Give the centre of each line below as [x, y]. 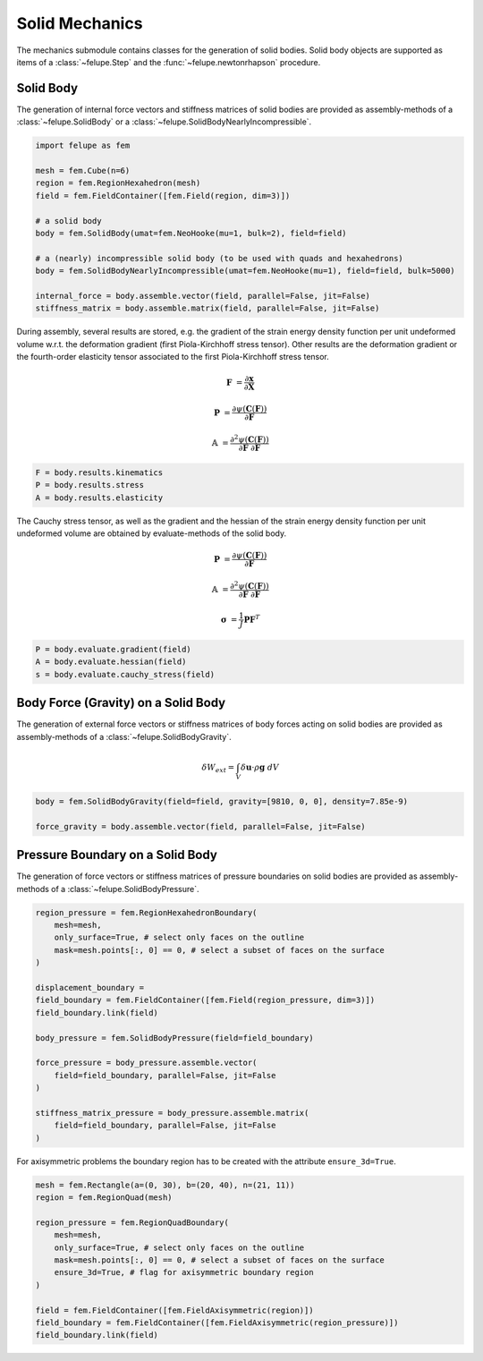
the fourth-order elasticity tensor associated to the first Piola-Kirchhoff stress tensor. [173, 357]
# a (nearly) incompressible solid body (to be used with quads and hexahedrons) [220, 258]
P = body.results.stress [90, 485]
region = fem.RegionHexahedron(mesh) [118, 183]
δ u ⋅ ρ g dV [259, 767]
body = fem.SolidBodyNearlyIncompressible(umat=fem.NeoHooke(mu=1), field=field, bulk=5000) [245, 271]
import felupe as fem [83, 146]
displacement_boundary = [90, 988]
